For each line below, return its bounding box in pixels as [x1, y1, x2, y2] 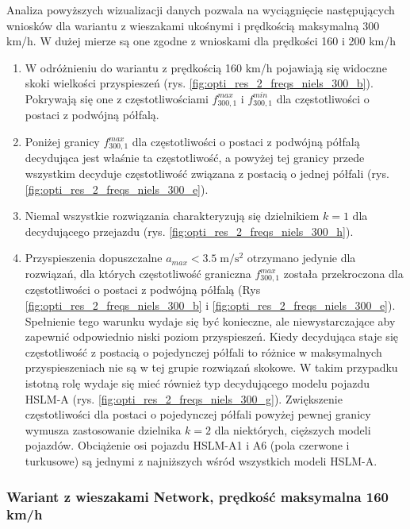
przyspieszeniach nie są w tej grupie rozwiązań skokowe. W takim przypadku [25, 359, 398, 376]
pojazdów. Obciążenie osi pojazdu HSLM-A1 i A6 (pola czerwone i [25, 437, 350, 454]
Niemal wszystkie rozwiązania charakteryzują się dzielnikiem [25, 207, 320, 224]
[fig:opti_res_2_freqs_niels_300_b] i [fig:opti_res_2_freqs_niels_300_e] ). [25, 297, 396, 314]
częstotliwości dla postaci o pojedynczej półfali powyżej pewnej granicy [25, 406, 371, 423]
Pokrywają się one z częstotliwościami [25, 90, 209, 106]
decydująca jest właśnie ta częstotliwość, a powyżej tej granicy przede [25, 149, 365, 166]
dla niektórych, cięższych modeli [214, 421, 371, 438]
